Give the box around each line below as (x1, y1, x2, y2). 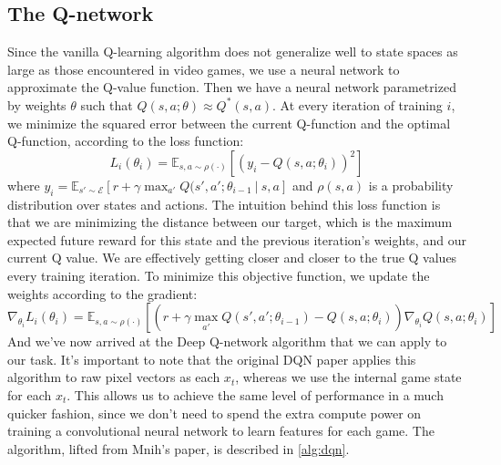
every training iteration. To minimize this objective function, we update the (7, 265, 430, 284)
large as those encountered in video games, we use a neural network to (7, 59, 400, 78)
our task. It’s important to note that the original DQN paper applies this (7, 349, 416, 368)
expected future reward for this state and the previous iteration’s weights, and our (7, 230, 466, 249)
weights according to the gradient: (7, 284, 198, 303)
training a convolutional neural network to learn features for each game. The (7, 421, 435, 440)
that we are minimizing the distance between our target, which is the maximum (7, 212, 453, 232)
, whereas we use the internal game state (235, 367, 462, 387)
